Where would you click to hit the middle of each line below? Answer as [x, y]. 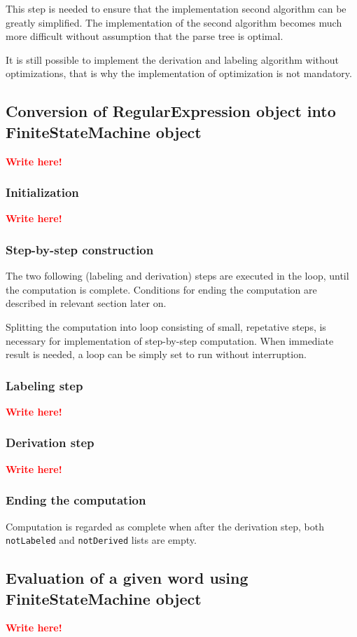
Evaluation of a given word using [127, 578]
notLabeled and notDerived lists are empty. [101, 540]
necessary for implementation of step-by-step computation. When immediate [170, 340]
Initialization [42, 192]
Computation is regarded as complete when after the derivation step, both [165, 526]
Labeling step [44, 385]
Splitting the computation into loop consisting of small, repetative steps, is [166, 326]
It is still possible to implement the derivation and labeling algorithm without [173, 59]
